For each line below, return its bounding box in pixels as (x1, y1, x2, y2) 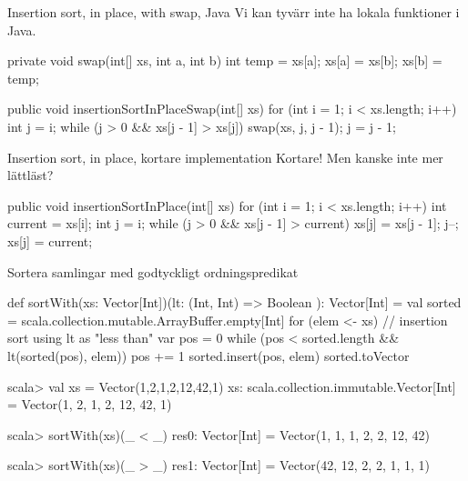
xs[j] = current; (7, 231, 93, 250)
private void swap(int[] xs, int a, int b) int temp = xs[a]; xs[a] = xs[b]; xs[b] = (7, 51, 443, 70)
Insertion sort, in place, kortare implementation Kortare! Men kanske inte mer (7, 147, 443, 166)
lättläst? (7, 165, 54, 185)
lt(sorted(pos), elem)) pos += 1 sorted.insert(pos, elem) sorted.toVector (7, 346, 410, 365)
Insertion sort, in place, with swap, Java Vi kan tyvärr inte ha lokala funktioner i (7, 3, 460, 21)
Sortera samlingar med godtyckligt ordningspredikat (7, 262, 299, 281)
